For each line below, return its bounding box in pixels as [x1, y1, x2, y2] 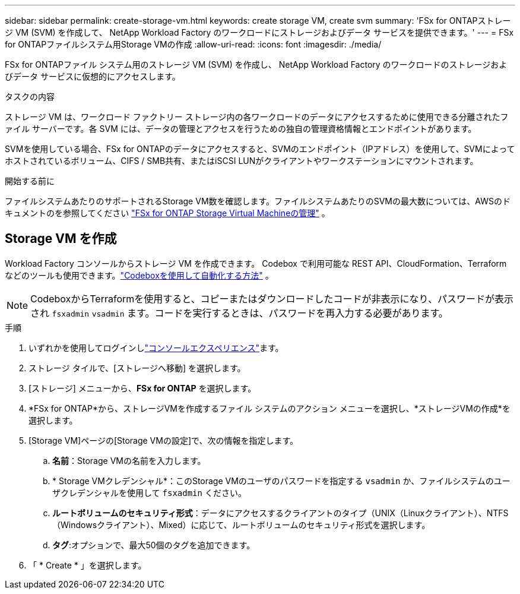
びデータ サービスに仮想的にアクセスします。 [5, 71, 180, 81]
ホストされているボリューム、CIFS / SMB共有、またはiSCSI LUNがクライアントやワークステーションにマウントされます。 [5, 156, 478, 166]
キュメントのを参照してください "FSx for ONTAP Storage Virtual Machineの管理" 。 [5, 208, 330, 218]
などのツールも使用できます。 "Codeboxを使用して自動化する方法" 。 [5, 270, 274, 280]
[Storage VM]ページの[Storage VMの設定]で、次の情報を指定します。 [28, 435, 299, 445]
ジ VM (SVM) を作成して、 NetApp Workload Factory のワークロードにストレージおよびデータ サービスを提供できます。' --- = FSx [5, 27, 514, 37]
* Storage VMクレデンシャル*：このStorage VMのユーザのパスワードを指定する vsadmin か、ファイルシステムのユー [52, 475, 511, 486]
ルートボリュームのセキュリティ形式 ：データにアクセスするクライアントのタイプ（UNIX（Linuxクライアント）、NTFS [52, 507, 509, 518]
